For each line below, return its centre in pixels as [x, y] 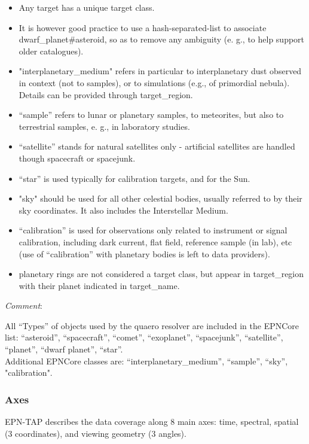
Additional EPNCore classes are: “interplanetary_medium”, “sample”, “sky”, [146, 361]
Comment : [24, 305]
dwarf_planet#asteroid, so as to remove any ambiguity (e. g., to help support [162, 39]
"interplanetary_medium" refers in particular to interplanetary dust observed [160, 71]
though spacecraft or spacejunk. [77, 158]
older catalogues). [51, 51]
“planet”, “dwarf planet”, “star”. [64, 349]
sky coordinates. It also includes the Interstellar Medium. [123, 210]
